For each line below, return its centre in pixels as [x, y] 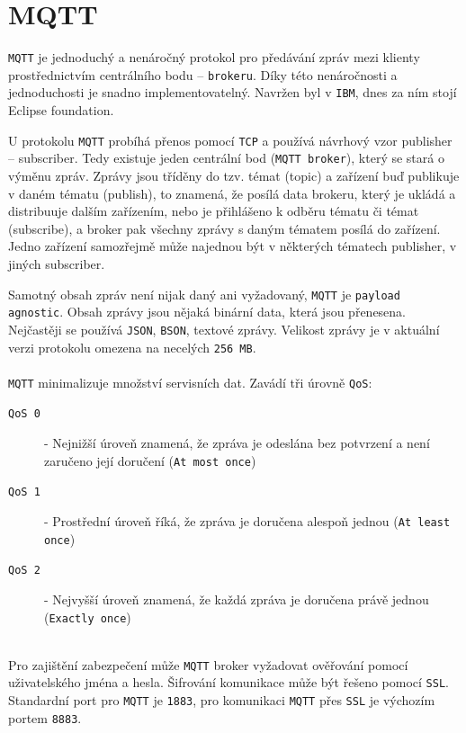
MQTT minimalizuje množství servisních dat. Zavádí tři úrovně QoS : [190, 382]
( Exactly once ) [88, 617]
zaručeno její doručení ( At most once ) [150, 460]
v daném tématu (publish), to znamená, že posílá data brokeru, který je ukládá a [232, 193]
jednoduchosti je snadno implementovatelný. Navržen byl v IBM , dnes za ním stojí [233, 92]
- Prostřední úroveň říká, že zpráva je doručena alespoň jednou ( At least [247, 521]
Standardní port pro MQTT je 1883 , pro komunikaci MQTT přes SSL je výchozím [222, 700]
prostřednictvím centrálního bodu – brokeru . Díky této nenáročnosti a [203, 74]
